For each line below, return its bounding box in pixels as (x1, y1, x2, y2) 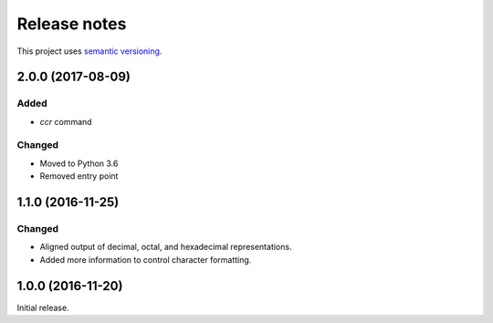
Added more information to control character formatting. (39, 254, 252, 265)
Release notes (16, 14, 127, 34)
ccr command (39, 116, 92, 127)
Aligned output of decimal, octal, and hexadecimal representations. (39, 242, 292, 253)
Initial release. (16, 302, 69, 313)
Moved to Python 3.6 (39, 158, 119, 169)
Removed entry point (39, 171, 119, 182)
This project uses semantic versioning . (16, 46, 163, 57)
